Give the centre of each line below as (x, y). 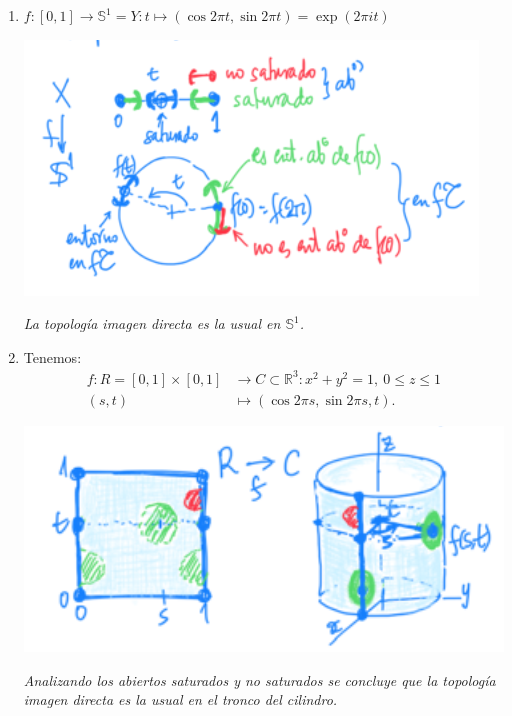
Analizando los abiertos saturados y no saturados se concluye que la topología (259, 679)
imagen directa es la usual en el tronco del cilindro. (180, 699)
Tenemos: (52, 356)
